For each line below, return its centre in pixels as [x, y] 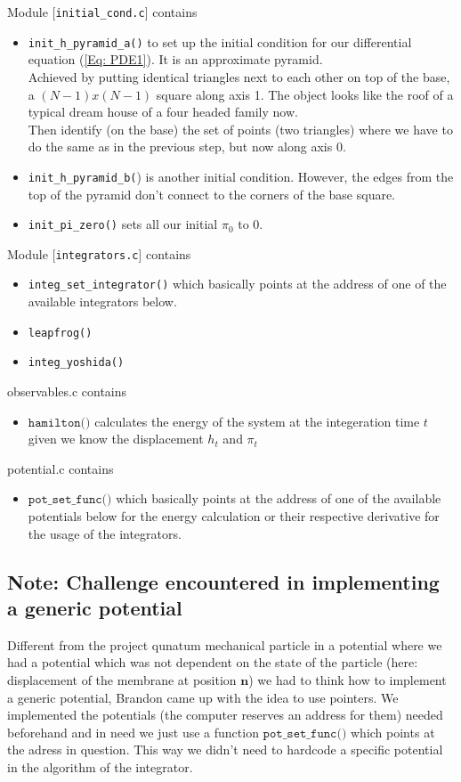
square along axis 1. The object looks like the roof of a [305, 94]
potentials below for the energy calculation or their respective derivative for [234, 515]
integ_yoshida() [76, 363]
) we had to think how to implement [348, 679]
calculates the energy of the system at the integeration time [257, 421]
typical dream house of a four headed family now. [163, 112]
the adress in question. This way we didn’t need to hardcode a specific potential [225, 749]
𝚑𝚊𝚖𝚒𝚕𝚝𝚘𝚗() [59, 423]
